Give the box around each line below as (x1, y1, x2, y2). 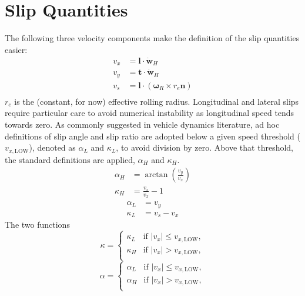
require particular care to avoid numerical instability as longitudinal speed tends (5, 107, 294, 119)
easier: (5, 43, 28, 55)
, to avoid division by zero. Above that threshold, (116, 141, 293, 154)
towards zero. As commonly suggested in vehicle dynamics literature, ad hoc (5, 118, 280, 130)
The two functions (5, 218, 70, 231)
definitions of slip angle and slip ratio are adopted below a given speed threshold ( (5, 129, 300, 142)
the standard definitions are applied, (5, 153, 135, 165)
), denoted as (29, 141, 76, 154)
